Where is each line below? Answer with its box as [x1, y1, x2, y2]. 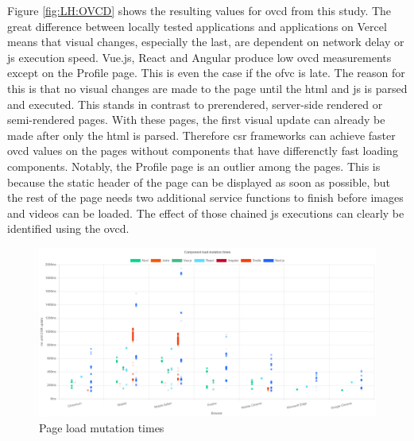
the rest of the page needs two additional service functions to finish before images [7, 189, 404, 206]
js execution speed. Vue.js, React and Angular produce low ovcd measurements [7, 48, 392, 65]
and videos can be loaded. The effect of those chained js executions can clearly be [7, 204, 404, 221]
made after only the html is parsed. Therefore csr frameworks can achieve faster [7, 126, 396, 143]
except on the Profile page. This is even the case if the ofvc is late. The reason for [7, 64, 405, 81]
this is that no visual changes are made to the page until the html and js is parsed [7, 79, 408, 96]
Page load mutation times [39, 419, 164, 435]
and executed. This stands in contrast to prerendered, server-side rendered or [7, 95, 383, 112]
